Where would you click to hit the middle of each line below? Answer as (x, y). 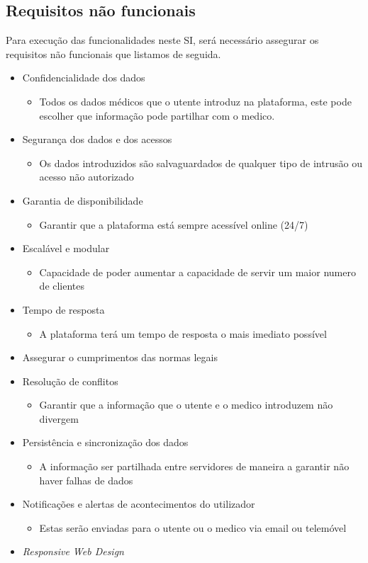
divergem (59, 418)
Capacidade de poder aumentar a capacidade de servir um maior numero (197, 272)
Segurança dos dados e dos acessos (97, 139)
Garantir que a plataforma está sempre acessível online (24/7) (174, 224)
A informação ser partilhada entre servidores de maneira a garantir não (194, 466)
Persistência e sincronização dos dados (105, 442)
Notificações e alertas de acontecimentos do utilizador (139, 504)
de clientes (62, 286)
